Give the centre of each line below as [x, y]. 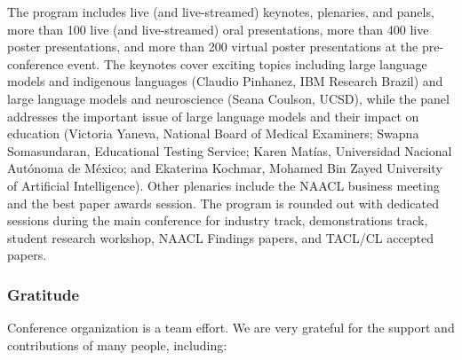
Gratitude [44, 294]
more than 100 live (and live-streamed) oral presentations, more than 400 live [218, 29]
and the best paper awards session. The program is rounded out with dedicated [223, 203]
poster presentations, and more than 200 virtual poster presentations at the [213, 47]
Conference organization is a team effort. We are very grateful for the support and [231, 328]
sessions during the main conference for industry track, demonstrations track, [218, 220]
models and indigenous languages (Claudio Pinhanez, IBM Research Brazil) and [225, 81]
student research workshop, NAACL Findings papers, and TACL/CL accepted [221, 237]
